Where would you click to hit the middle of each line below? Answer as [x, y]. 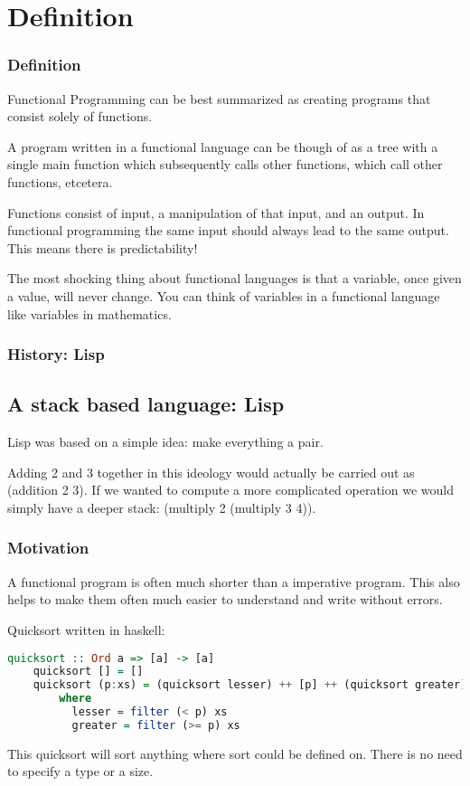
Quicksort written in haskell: [86, 629]
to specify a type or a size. [80, 771]
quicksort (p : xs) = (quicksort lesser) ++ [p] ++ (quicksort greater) [250, 685]
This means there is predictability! [103, 247]
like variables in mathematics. [89, 313]
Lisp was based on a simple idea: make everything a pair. [165, 442]
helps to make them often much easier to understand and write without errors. [225, 599]
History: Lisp [56, 354]
